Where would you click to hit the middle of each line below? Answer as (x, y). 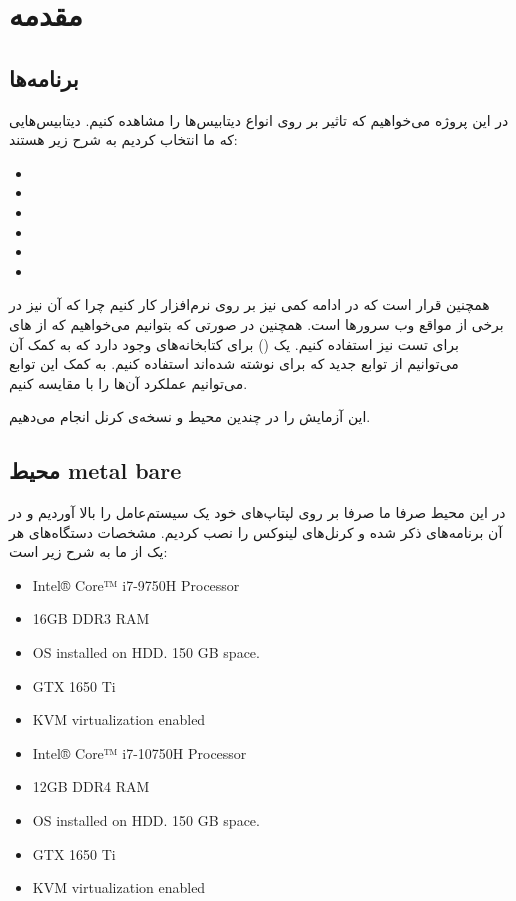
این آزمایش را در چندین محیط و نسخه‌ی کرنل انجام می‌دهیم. (190, 416)
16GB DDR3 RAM (91, 618)
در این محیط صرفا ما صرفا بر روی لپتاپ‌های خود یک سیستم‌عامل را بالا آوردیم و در (257, 512)
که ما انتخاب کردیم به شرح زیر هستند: (123, 139)
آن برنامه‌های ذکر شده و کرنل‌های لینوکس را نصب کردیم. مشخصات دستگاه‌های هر (256, 531)
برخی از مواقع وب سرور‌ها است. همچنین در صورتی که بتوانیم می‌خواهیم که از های (256, 323)
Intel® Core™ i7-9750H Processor (136, 584)
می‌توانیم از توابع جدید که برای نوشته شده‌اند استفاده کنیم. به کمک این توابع (234, 363)
